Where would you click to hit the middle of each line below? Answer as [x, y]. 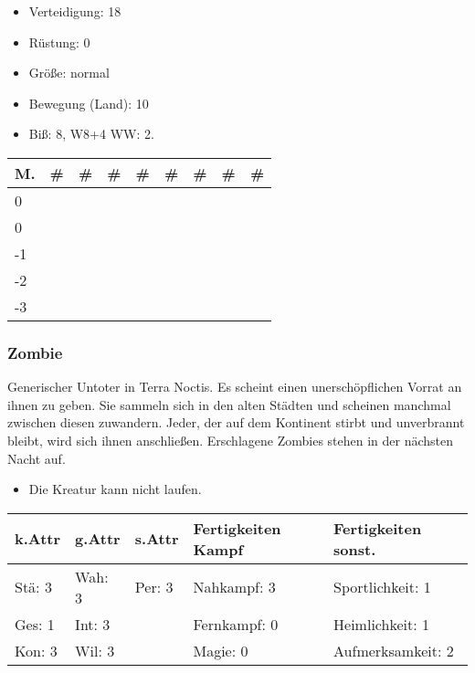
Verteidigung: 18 [75, 11]
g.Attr [98, 539]
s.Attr [157, 539]
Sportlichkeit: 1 [382, 587]
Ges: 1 [35, 624]
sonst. [355, 549]
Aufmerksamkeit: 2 [394, 650]
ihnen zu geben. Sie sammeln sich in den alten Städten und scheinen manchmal [229, 404]
